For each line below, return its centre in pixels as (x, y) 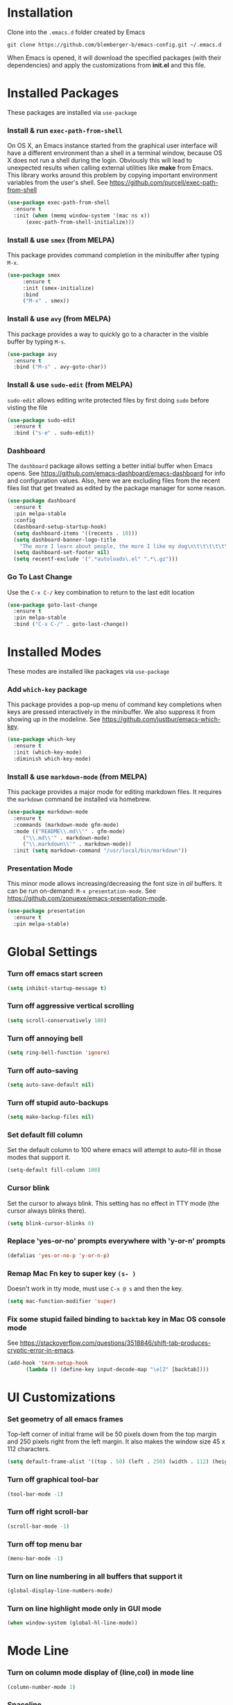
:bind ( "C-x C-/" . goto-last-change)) (71, 624)
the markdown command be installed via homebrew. (79, 799)
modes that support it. (39, 1157)
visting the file (27, 407)
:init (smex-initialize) (59, 288)
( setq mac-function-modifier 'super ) (62, 1301)
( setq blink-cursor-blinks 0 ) (51, 1223)
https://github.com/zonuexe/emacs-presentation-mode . (87, 898)
